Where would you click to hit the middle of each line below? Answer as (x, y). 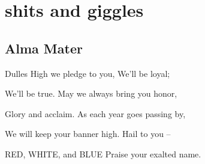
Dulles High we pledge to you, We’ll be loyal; (88, 73)
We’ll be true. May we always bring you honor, (91, 93)
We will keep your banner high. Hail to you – (88, 134)
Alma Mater (44, 48)
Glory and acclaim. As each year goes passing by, (95, 113)
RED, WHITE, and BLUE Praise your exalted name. (103, 153)
